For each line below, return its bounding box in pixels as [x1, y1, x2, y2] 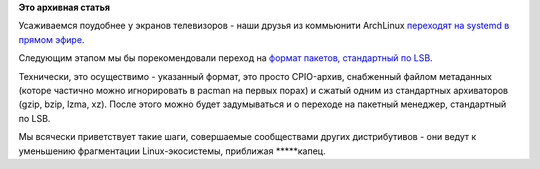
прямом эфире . [18, 33, 85, 45]
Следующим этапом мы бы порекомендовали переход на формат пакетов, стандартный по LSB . [18, 52, 434, 64]
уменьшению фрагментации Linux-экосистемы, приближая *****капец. [18, 145, 326, 157]
